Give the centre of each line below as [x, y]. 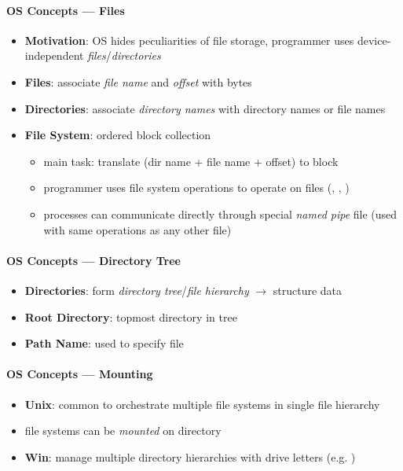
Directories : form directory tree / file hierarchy [137, 290]
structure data [308, 290]
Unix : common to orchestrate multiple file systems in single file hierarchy [202, 404]
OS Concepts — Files [66, 10]
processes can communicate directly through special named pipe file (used [220, 213]
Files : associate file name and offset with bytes [138, 81]
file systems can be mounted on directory [123, 431]
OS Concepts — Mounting [80, 374]
